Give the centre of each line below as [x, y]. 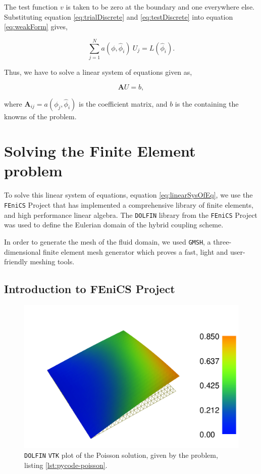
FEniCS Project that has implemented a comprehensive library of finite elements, [129, 205]
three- [222, 241]
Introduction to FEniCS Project [90, 289]
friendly [16, 262]
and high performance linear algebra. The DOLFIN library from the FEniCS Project [131, 215]
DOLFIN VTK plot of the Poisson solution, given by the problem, [121, 455]
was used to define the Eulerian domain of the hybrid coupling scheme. [114, 225]
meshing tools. [52, 262]
